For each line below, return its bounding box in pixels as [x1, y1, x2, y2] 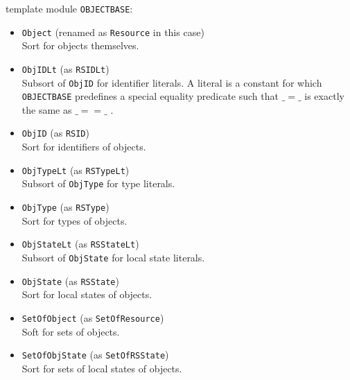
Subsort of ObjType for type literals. [21, 176, 175, 191]
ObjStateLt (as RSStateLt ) [21, 236, 139, 251]
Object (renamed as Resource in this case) [21, 24, 204, 39]
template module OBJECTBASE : [6, 1, 133, 15]
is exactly [304, 89, 344, 103]
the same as [21, 102, 72, 116]
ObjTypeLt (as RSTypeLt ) [21, 162, 130, 177]
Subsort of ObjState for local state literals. [21, 250, 205, 264]
